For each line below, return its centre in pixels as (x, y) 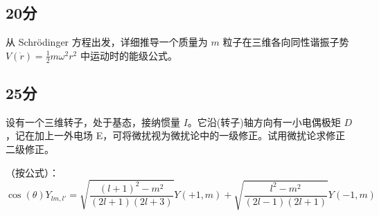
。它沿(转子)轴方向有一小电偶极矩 (264, 121)
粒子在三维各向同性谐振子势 (286, 42)
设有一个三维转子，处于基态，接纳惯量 (93, 121)
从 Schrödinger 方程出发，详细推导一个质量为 (107, 42)
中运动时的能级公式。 (129, 55)
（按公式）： (32, 172)
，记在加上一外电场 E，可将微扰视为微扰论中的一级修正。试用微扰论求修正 (176, 135)
